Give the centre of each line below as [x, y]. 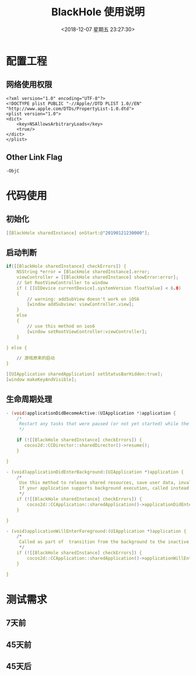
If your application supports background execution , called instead [104, 488]
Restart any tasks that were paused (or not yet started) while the [104, 424]
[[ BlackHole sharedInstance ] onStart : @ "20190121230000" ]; [78, 233]
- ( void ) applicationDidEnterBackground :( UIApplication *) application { [95, 472]
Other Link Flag [34, 158]
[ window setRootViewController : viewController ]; [87, 332]
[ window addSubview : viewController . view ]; [80, 305]
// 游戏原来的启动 [36, 358]
